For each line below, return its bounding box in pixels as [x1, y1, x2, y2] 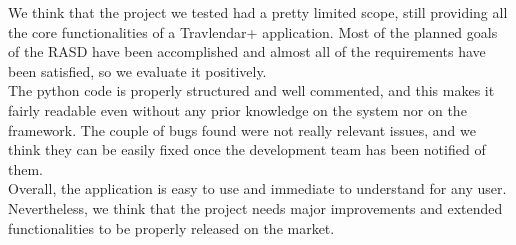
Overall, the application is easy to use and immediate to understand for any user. [8, 178, 507, 199]
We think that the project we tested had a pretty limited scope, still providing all [8, 2, 508, 22]
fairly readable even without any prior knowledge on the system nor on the [8, 99, 467, 120]
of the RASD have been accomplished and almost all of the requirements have [8, 41, 486, 62]
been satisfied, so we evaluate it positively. [8, 60, 267, 81]
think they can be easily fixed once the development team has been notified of [8, 139, 486, 160]
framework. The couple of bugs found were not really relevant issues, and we [8, 119, 476, 140]
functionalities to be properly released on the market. [8, 217, 335, 238]
